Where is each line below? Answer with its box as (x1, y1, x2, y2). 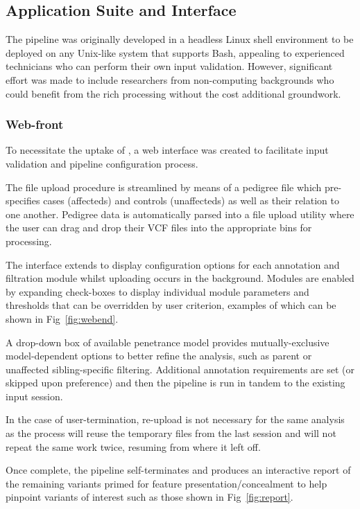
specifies (6, 193, 40, 208)
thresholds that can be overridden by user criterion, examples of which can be (6, 298, 336, 312)
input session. (6, 389, 63, 403)
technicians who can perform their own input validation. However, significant (6, 59, 333, 73)
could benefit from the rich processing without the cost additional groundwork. (6, 86, 341, 100)
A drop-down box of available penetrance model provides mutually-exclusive (6, 334, 329, 349)
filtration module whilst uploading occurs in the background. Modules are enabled (6, 271, 354, 285)
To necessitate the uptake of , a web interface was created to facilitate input (6, 143, 329, 157)
